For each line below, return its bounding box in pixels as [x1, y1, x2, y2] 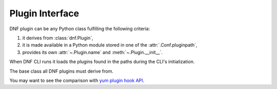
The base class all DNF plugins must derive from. [9, 68, 114, 74]
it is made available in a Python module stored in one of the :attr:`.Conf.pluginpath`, [22, 42, 197, 48]
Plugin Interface [9, 8, 80, 19]
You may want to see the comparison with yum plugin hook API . [9, 77, 145, 83]
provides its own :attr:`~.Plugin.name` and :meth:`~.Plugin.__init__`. [22, 49, 163, 55]
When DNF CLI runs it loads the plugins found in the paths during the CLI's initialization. [9, 59, 195, 65]
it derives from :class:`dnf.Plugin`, [22, 35, 93, 41]
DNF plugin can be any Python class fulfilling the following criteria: [9, 26, 150, 32]
